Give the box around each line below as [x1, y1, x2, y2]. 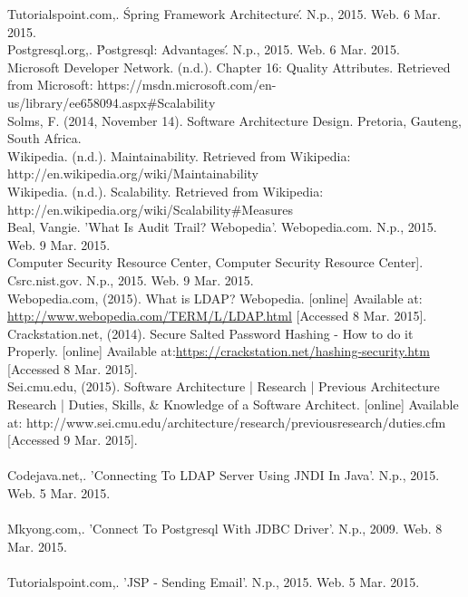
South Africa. [7, 129, 82, 148]
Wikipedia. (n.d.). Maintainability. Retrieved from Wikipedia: [7, 146, 351, 165]
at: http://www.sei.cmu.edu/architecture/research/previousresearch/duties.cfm [7, 412, 446, 431]
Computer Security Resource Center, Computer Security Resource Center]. [7, 253, 424, 272]
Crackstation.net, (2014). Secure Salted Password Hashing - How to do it [7, 323, 414, 342]
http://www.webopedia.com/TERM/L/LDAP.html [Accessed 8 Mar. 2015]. [7, 306, 427, 325]
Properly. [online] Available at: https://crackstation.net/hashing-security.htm [7, 342, 430, 361]
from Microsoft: [7, 75, 93, 94]
